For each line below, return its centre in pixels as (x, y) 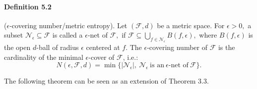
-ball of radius (58, 47)
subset (14, 35)
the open (17, 47)
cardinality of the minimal (44, 57)
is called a (67, 35)
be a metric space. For (191, 25)
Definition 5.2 (28, 6)
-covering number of (177, 47)
